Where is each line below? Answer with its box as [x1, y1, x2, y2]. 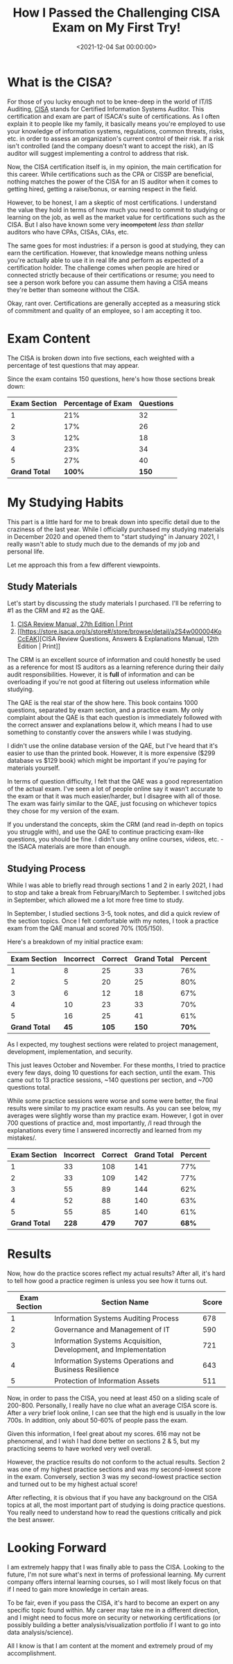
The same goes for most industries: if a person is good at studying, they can [7, 241, 225, 250]
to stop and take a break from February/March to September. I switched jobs [7, 889, 225, 897]
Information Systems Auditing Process [54, 1314, 179, 1323]
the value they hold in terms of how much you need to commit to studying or [7, 205, 226, 213]
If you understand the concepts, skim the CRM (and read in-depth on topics [7, 821, 224, 829]
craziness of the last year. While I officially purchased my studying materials [7, 525, 225, 533]
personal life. [7, 547, 44, 556]
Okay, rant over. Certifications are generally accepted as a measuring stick [7, 299, 221, 307]
